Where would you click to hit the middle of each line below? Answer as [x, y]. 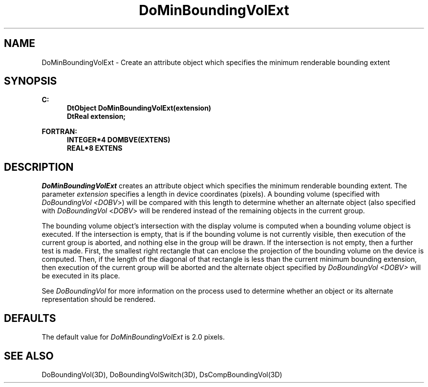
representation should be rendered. [99, 299]
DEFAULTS [30, 318]
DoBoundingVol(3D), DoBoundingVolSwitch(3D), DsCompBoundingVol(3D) [162, 374]
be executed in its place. [81, 276]
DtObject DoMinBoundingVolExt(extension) [139, 108]
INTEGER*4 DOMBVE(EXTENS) [119, 140]
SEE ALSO [29, 356]
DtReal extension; [96, 116]
